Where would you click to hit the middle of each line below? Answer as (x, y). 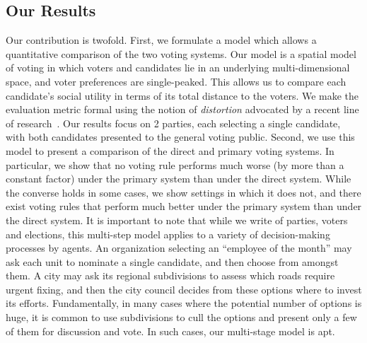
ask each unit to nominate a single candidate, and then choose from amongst (172, 261)
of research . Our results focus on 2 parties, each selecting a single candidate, (173, 123)
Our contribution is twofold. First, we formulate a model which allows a (161, 40)
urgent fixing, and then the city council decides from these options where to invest (184, 289)
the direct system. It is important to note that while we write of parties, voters (177, 220)
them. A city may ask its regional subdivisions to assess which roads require (170, 275)
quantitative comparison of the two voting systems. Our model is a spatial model (181, 53)
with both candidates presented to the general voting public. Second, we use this (180, 137)
